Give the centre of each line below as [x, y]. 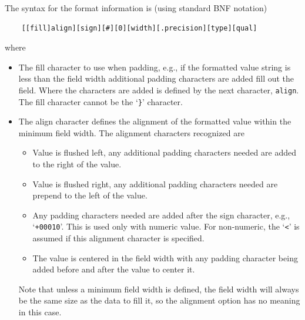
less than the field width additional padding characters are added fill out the [156, 78]
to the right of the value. [77, 164]
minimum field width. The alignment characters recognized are [131, 132]
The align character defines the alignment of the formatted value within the [155, 121]
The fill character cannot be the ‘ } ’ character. [100, 101]
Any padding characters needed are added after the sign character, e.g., [161, 215]
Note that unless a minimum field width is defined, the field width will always [159, 289]
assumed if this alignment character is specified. [118, 238]
